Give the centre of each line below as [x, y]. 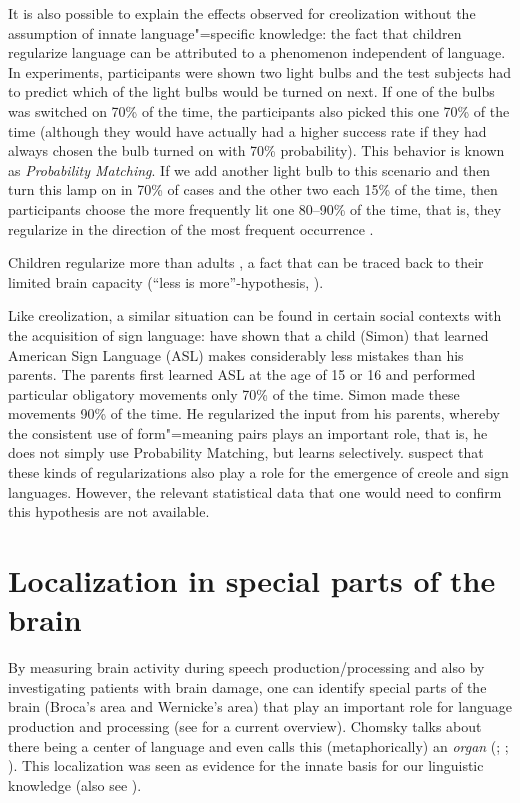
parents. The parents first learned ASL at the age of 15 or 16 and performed [242, 374]
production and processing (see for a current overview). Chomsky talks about [245, 725]
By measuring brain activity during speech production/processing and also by [246, 667]
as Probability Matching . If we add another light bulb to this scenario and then [249, 169]
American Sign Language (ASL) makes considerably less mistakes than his [236, 354]
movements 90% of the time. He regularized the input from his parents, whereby [254, 413]
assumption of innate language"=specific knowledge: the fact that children [235, 32]
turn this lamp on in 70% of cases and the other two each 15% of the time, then [253, 189]
